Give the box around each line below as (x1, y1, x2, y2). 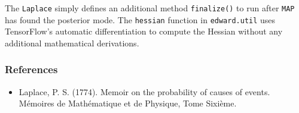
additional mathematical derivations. (5, 36, 139, 49)
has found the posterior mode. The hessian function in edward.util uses (5, 13, 276, 26)
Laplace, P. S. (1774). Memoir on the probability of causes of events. (19, 85, 270, 98)
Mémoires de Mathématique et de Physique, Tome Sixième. (19, 97, 237, 109)
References (5, 62, 58, 77)
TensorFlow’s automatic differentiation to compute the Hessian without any (5, 25, 283, 37)
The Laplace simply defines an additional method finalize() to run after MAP (5, 2, 295, 14)
